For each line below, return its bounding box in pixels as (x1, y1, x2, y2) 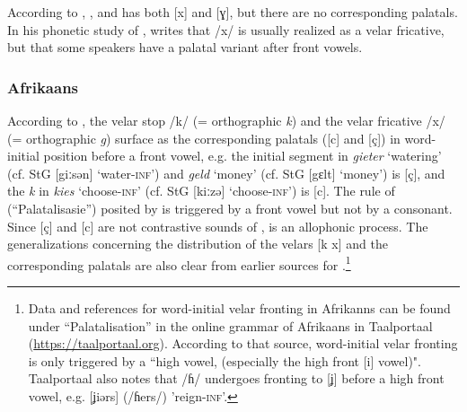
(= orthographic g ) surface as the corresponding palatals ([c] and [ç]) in (7, 128, 401, 147)
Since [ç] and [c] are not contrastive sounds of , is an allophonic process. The (7, 216, 428, 235)
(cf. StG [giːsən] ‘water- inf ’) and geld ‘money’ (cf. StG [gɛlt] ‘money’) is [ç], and (7, 163, 445, 182)
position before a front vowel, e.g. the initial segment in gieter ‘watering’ (43, 146, 442, 165)
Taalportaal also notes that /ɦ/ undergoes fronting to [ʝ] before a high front (28, 369, 445, 388)
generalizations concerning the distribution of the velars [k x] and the (7, 234, 388, 253)
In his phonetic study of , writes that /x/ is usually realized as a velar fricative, (7, 20, 445, 39)
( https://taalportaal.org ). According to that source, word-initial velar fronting (28, 334, 458, 353)
